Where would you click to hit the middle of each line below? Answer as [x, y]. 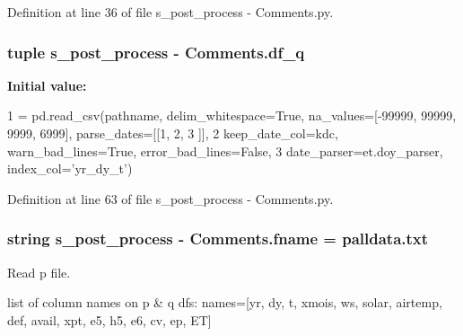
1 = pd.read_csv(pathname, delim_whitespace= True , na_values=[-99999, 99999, [232, 115]
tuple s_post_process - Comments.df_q [156, 52]
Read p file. [39, 272]
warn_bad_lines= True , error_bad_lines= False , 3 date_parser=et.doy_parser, [225, 150]
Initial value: [47, 85]
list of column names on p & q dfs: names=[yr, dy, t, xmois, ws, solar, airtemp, [225, 302]
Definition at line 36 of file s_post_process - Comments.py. [170, 12]
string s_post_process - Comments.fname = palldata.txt [218, 239]
